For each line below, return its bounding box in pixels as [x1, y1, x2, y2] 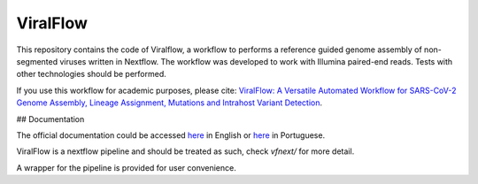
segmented [16, 56, 58, 66]
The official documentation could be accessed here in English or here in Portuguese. [16, 129, 326, 141]
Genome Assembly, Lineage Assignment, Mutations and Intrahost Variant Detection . [16, 97, 323, 108]
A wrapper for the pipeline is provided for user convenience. [16, 162, 236, 172]
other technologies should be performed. [16, 69, 167, 80]
